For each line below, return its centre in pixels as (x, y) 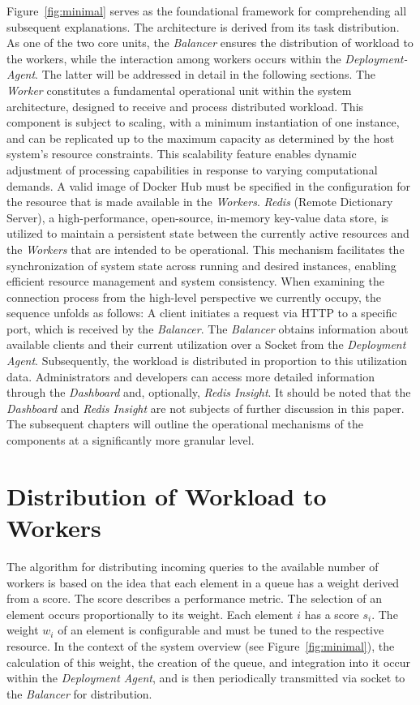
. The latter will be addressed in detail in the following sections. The (206, 74)
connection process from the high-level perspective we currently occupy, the (194, 297)
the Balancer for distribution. (79, 693)
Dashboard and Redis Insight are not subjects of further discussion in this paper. (206, 408)
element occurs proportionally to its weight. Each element (150, 614)
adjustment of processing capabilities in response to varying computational (192, 169)
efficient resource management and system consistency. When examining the (195, 281)
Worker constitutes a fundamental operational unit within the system (179, 90)
